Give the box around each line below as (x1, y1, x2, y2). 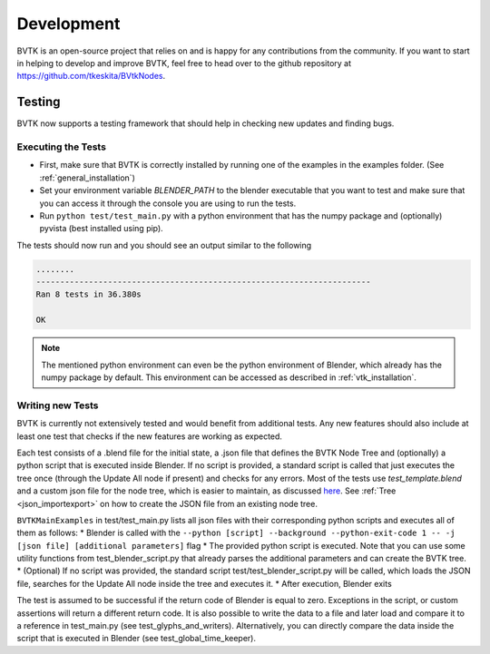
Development (16, 14, 121, 34)
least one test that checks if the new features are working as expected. (16, 431, 283, 442)
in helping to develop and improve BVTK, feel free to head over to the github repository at (16, 57, 352, 68)
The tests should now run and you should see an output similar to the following (16, 239, 312, 250)
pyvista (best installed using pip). (39, 223, 163, 234)
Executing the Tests (16, 141, 106, 153)
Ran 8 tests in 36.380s (35, 289, 142, 299)
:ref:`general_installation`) (39, 172, 135, 183)
